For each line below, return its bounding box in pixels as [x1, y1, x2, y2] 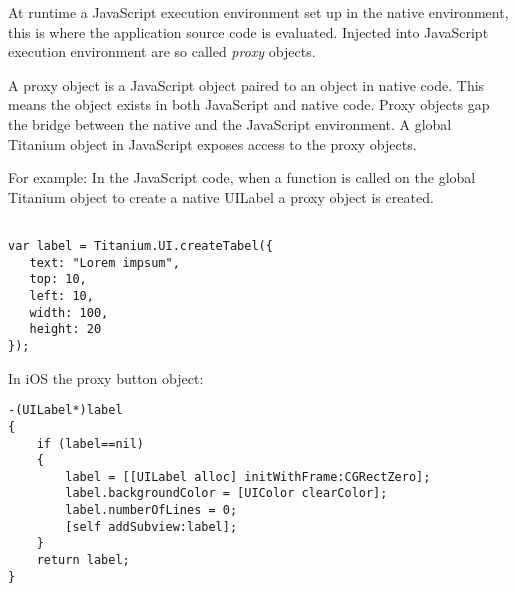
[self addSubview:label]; [65, 519, 238, 534]
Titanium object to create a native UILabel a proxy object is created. [8, 186, 434, 207]
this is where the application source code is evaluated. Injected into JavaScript [8, 21, 489, 42]
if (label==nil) [36, 436, 145, 451]
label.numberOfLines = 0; [65, 503, 238, 518]
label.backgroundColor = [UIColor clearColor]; [65, 486, 388, 501]
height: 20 [29, 322, 102, 337]
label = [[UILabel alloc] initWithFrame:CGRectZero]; [65, 469, 431, 484]
